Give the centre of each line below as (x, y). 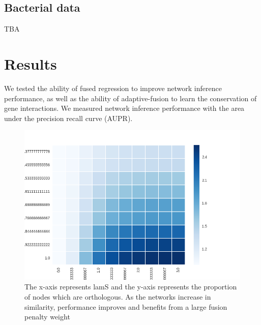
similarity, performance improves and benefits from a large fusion (126, 306)
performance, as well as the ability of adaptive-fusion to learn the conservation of (130, 98)
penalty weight (47, 317)
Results (31, 63)
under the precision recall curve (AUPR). (68, 118)
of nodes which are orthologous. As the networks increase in (118, 296)
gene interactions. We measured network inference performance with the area (124, 108)
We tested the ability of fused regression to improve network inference (113, 88)
